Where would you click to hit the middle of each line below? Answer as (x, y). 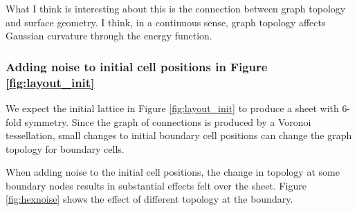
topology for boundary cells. (65, 148)
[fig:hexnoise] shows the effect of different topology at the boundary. (149, 199)
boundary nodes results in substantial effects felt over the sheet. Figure (156, 185)
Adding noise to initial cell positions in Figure (137, 66)
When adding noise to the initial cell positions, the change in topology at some (173, 172)
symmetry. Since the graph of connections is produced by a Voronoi (168, 121)
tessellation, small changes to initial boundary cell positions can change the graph (179, 135)
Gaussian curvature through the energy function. (109, 36)
